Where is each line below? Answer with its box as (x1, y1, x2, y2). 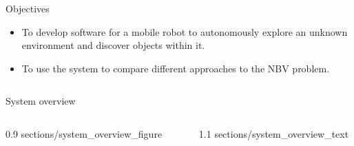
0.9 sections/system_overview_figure (6, 126, 163, 140)
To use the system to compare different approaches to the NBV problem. (21, 61, 330, 75)
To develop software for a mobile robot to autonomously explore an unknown (21, 24, 348, 39)
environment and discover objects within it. (21, 38, 205, 52)
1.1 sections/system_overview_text (198, 126, 349, 140)
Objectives (6, 1, 50, 15)
